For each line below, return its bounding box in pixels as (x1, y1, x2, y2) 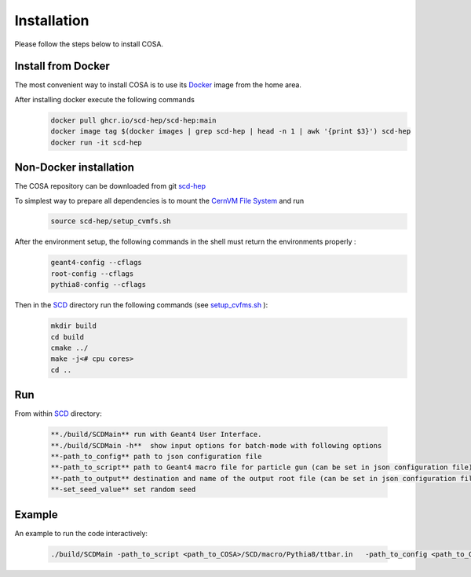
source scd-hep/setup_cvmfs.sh (50, 217, 172, 226)
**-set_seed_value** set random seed (50, 485, 196, 494)
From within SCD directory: (14, 409, 102, 418)
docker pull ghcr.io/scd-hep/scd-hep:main (50, 116, 217, 125)
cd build (50, 333, 85, 341)
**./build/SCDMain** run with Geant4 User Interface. (50, 430, 262, 439)
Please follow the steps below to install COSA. (14, 39, 164, 49)
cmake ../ (50, 343, 89, 352)
